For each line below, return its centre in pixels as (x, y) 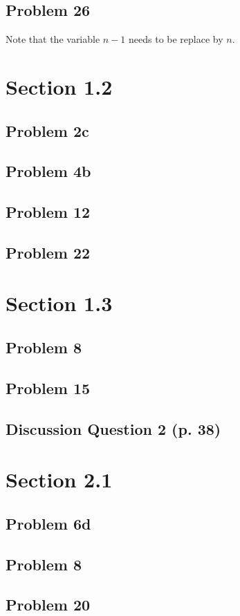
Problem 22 (48, 252)
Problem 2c (47, 130)
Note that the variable (53, 39)
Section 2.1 (59, 479)
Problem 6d (48, 523)
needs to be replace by (176, 39)
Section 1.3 (59, 303)
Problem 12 (48, 212)
